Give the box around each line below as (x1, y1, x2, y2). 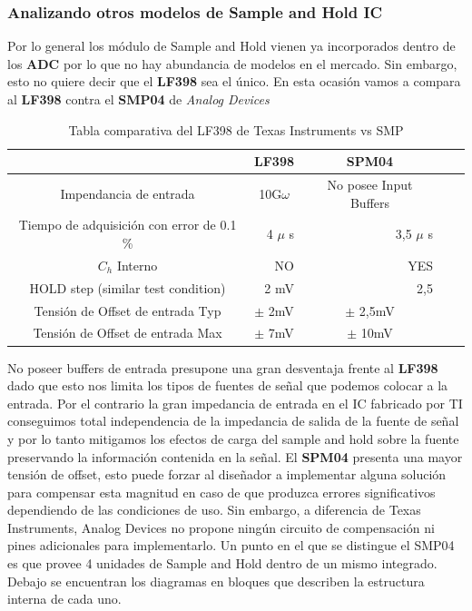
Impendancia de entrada (60, 183, 195, 202)
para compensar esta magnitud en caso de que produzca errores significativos (7, 482, 436, 501)
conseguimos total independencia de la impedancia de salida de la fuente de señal (7, 411, 459, 430)
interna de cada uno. (7, 589, 122, 608)
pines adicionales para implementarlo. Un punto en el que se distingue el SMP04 (7, 536, 455, 555)
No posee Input (327, 175, 413, 194)
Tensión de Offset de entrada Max (33, 323, 222, 342)
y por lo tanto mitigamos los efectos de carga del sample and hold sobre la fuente (7, 429, 459, 448)
